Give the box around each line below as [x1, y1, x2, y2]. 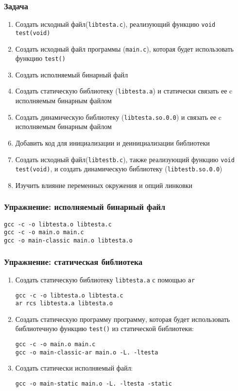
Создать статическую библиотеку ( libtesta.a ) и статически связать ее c [15, 86, 233, 96]
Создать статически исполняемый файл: [15, 363, 133, 373]
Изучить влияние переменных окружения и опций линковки [15, 180, 193, 190]
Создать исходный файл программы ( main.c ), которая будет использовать [15, 43, 234, 54]
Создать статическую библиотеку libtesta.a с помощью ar [15, 274, 195, 284]
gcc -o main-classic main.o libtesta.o [4, 237, 133, 244]
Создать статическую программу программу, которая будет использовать [15, 314, 230, 324]
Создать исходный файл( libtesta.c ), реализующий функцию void [15, 19, 216, 29]
